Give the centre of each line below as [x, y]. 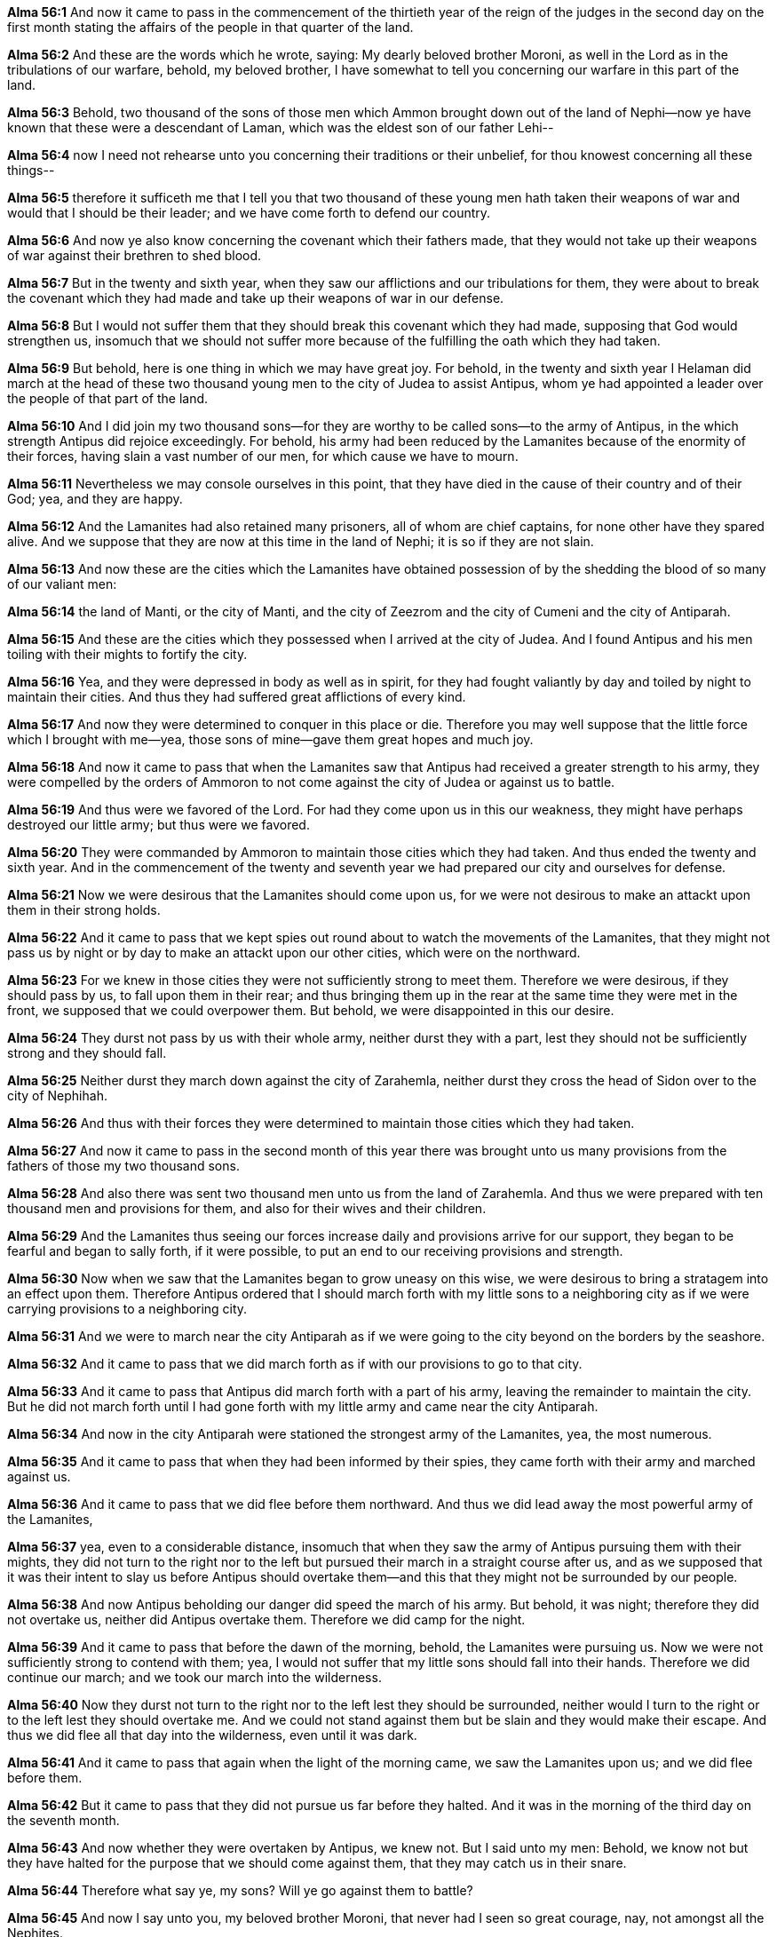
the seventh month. [63, 1820]
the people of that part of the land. [108, 398]
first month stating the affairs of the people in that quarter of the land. [210, 27]
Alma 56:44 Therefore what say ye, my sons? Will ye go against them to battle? [240, 1890]
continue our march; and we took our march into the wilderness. [194, 1677]
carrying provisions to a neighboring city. [127, 1309]
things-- [31, 170]
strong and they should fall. [87, 1053]
